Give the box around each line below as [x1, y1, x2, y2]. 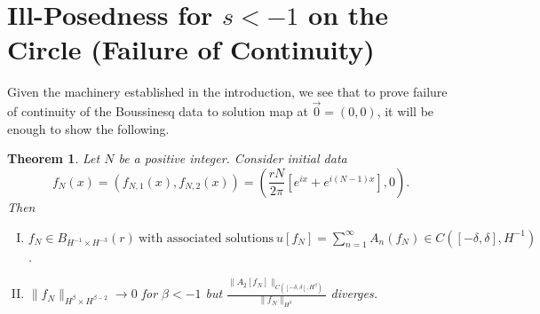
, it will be [377, 102, 434, 121]
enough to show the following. [7, 119, 170, 137]
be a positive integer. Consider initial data [118, 149, 347, 168]
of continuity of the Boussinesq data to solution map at [7, 102, 308, 121]
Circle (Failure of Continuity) [7, 31, 375, 67]
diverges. [330, 284, 377, 302]
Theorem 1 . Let [7, 149, 100, 168]
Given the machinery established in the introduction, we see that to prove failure [7, 82, 448, 101]
